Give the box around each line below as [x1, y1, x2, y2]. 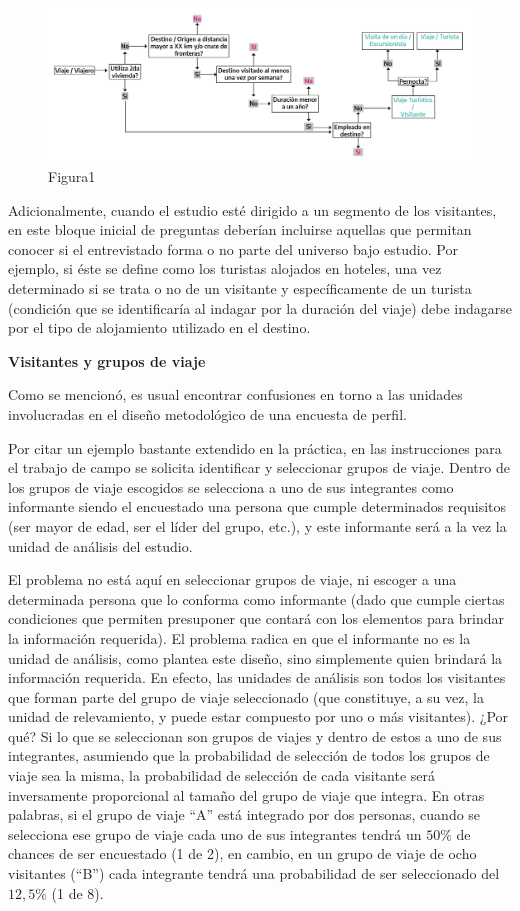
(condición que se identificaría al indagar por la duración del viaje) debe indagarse [8, 297, 513, 318]
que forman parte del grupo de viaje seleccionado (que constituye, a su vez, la [8, 686, 484, 707]
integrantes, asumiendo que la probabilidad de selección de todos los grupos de [8, 745, 490, 766]
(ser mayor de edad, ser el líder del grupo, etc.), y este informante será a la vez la [8, 515, 507, 536]
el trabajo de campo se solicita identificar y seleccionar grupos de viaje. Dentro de [8, 457, 510, 478]
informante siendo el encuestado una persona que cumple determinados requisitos [8, 496, 507, 517]
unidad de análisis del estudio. [8, 535, 193, 556]
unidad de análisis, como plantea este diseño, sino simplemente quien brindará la [8, 647, 503, 668]
